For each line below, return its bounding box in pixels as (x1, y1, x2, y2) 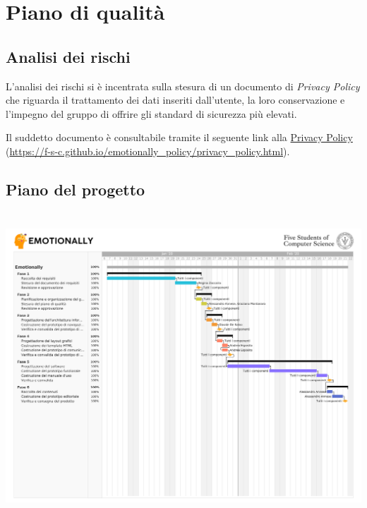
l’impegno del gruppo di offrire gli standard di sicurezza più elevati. (6, 106, 297, 121)
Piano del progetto (6, 178, 145, 200)
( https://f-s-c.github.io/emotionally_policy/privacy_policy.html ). (6, 143, 290, 158)
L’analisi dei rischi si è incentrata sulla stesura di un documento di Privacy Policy (6, 78, 360, 93)
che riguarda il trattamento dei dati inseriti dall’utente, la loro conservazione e (6, 92, 345, 107)
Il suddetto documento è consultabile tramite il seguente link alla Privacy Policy (6, 130, 353, 145)
